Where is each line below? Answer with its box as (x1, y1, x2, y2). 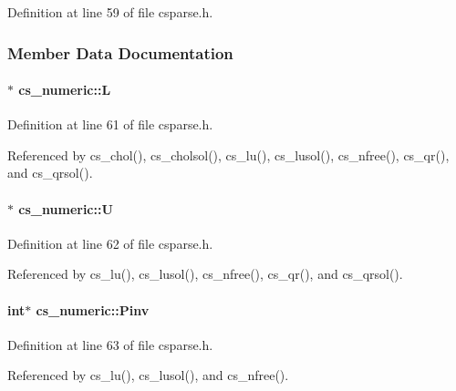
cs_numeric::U (18, 199, 113, 218)
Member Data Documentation (7, 41, 233, 64)
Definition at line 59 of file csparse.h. (7, 3, 213, 21)
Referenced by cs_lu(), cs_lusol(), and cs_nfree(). (7, 365, 289, 385)
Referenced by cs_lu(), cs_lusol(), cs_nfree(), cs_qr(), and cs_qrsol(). (7, 264, 403, 283)
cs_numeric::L (18, 80, 111, 99)
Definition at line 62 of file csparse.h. (7, 233, 213, 252)
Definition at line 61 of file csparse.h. (7, 115, 213, 134)
